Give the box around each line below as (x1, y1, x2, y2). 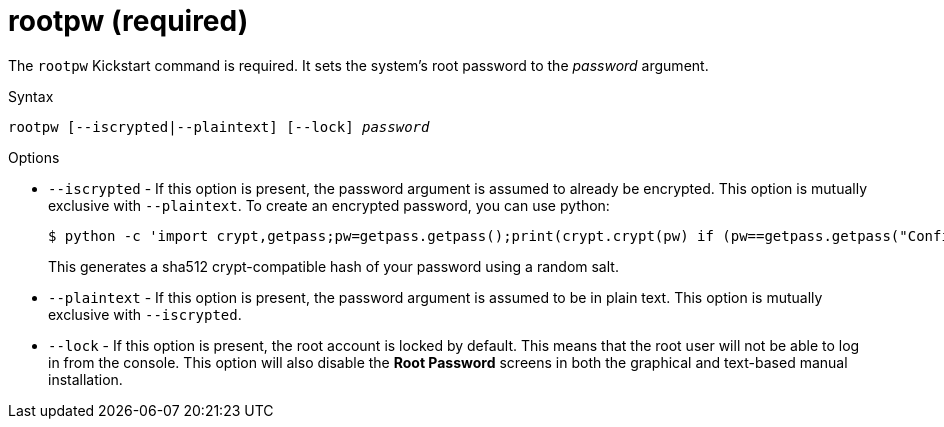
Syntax (8, 87, 54, 105)
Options (8, 148, 60, 166)
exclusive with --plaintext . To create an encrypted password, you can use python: (48, 196, 610, 214)
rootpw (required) (8, 4, 249, 38)
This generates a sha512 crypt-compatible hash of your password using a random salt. (48, 257, 619, 275)
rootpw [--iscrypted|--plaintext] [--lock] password (8, 118, 430, 135)
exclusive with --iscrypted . (48, 305, 242, 323)
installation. (48, 370, 123, 388)
